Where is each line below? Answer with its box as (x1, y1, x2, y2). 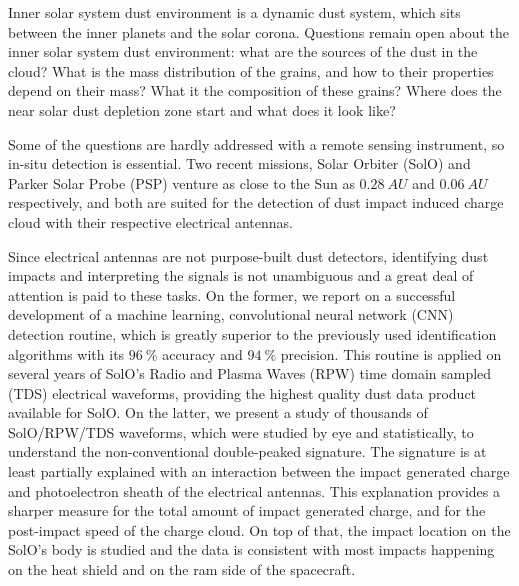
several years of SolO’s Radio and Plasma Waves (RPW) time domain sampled (8, 363, 492, 384)
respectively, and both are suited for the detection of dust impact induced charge (8, 192, 504, 213)
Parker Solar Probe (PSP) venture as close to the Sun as (8, 172, 355, 193)
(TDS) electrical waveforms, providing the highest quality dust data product (8, 382, 477, 403)
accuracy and (162, 343, 243, 364)
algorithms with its (8, 343, 125, 364)
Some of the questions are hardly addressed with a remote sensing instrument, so (8, 133, 505, 154)
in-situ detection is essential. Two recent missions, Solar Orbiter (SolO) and (8, 153, 471, 174)
